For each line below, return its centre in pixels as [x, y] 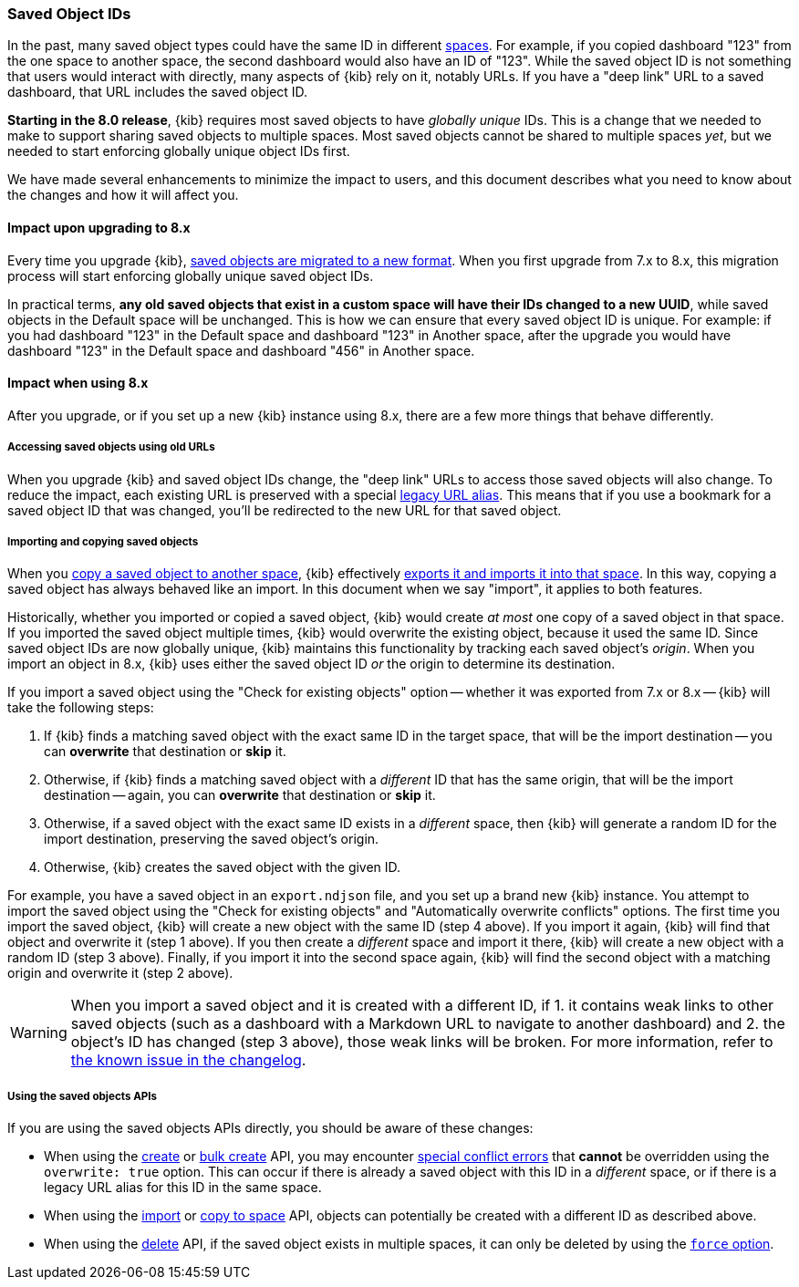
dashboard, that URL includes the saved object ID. [158, 92]
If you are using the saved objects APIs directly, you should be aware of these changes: [270, 1128]
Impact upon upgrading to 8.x [99, 227]
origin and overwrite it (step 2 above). [120, 973]
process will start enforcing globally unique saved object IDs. [191, 275]
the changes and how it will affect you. [123, 195]
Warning [39, 1033]
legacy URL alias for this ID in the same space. [183, 1188]
